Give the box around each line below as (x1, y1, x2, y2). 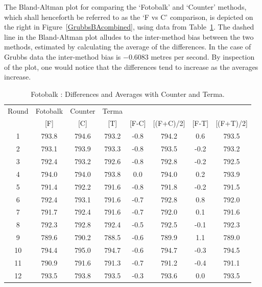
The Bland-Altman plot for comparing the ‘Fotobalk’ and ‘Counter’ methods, (4, 2, 247, 12)
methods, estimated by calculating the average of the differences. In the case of (4, 41, 251, 52)
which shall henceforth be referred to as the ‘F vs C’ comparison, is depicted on (4, 11, 253, 22)
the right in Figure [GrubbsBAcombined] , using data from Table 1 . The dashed (4, 21, 254, 32)
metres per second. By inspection (151, 51, 255, 62)
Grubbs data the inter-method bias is (4, 51, 121, 62)
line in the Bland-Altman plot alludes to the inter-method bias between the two (4, 31, 254, 42)
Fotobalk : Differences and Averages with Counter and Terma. (31, 88, 225, 99)
